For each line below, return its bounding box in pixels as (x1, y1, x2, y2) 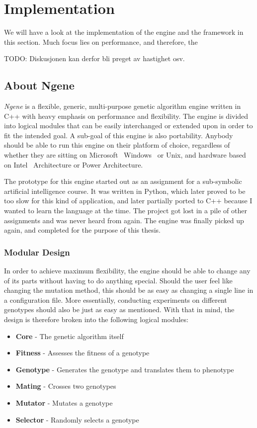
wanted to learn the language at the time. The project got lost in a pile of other (4, 205, 248, 216)
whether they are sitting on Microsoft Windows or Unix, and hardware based (4, 150, 246, 160)
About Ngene (4, 78, 75, 93)
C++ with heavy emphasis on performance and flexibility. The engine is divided (4, 110, 249, 121)
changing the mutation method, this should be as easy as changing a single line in (4, 285, 254, 295)
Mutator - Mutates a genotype (15, 397, 113, 408)
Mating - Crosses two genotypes (15, 381, 116, 391)
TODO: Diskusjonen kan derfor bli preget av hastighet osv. (4, 53, 185, 64)
